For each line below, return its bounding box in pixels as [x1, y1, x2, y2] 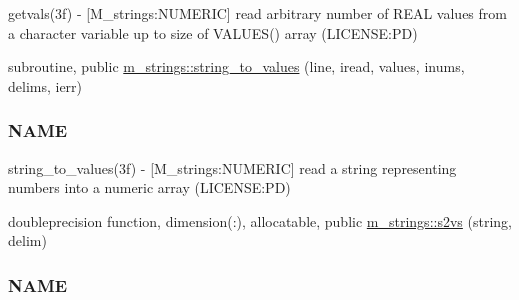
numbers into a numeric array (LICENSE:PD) [8, 177, 291, 198]
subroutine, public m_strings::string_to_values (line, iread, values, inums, [8, 56, 465, 77]
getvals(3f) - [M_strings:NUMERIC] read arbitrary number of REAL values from [8, 3, 507, 23]
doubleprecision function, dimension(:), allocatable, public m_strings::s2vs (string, [8, 210, 512, 231]
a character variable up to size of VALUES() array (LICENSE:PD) [8, 22, 418, 43]
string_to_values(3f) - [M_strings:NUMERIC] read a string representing [8, 157, 457, 178]
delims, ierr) [8, 75, 83, 96]
